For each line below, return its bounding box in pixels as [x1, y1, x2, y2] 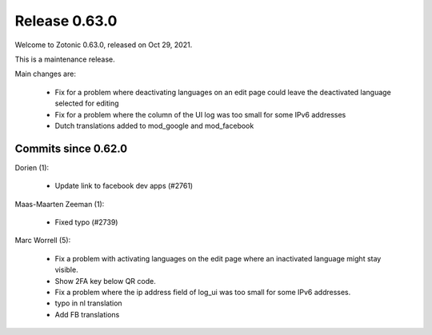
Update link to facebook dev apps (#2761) [54, 181, 194, 191]
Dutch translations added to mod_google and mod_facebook [54, 121, 254, 130]
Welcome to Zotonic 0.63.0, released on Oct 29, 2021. [14, 40, 193, 50]
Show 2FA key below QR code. [54, 276, 156, 285]
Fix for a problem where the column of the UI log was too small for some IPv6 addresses [54, 110, 346, 119]
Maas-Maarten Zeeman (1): [14, 199, 105, 209]
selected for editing [54, 98, 119, 108]
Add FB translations [54, 309, 120, 319]
